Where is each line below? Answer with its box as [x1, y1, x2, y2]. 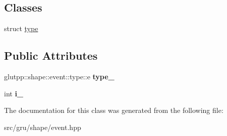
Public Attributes [4, 48, 98, 63]
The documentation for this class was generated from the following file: [4, 105, 223, 115]
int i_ [4, 88, 24, 98]
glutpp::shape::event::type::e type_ [4, 71, 115, 81]
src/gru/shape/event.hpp [4, 121, 81, 132]
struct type [4, 23, 38, 34]
